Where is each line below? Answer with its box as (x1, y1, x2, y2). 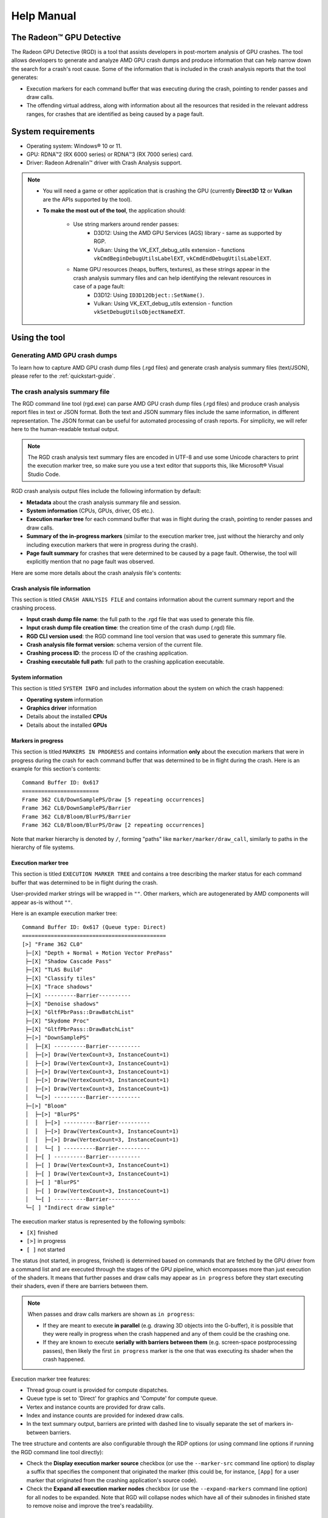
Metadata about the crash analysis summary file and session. (26, 499, 182, 506)
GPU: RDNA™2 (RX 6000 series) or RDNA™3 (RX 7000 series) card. (26, 151, 194, 158)
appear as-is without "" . (11, 899, 73, 906)
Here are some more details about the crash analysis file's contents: (11, 569, 182, 576)
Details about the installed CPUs (26, 713, 108, 720)
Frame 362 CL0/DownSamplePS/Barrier (22, 805, 131, 812)
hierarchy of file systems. (11, 844, 75, 851)
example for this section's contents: (11, 765, 101, 772)
